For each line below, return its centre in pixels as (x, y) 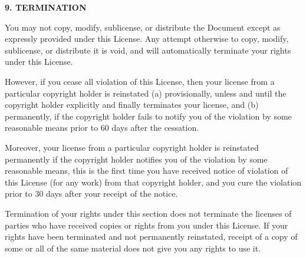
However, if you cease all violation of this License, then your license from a (140, 81)
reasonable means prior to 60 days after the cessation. (102, 128)
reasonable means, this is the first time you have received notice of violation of (147, 171)
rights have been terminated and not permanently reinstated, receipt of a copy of (151, 236)
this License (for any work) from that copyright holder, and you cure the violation (153, 182)
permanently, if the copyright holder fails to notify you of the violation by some (148, 116)
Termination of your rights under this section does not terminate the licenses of (148, 213)
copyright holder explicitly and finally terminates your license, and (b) (132, 105)
